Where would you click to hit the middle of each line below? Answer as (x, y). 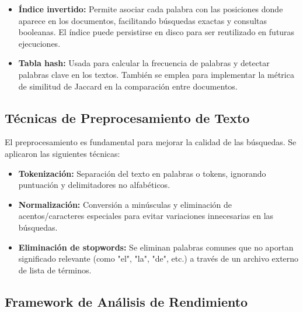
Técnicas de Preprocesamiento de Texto (127, 117)
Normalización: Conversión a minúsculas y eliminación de (125, 204)
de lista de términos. (55, 270)
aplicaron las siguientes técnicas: (62, 153)
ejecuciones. (39, 43)
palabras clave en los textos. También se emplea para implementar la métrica (156, 74)
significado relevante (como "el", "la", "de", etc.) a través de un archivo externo (159, 258)
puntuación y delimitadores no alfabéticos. (94, 185)
